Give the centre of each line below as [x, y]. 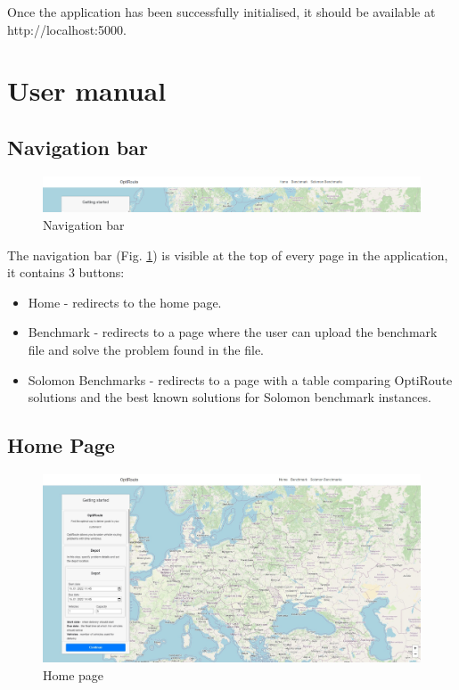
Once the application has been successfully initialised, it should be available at [221, 12]
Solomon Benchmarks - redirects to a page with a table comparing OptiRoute [240, 379]
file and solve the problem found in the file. [146, 349]
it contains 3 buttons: [66, 272]
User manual [87, 90]
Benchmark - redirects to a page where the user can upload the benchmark [233, 332]
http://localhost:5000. [67, 29]
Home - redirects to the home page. [125, 302]
